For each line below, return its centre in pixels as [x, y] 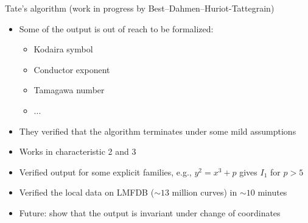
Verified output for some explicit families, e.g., [105, 172]
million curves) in [205, 192]
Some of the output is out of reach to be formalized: [116, 28]
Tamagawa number [69, 90]
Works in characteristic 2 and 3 [78, 151]
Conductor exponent [72, 69]
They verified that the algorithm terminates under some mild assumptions [158, 131]
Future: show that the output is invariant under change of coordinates [150, 212]
